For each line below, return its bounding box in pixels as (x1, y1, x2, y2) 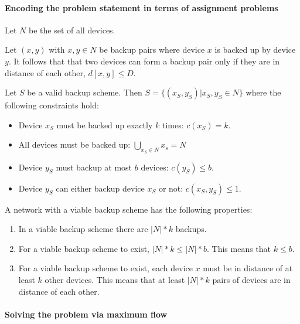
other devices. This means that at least (45, 273, 185, 285)
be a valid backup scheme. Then (27, 86, 142, 98)
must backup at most (56, 161, 132, 173)
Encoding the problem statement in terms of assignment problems (5, 1, 278, 13)
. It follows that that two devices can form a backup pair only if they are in (8, 54, 280, 67)
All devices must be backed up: (18, 138, 131, 151)
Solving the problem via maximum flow (5, 308, 168, 320)
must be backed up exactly (56, 118, 153, 131)
